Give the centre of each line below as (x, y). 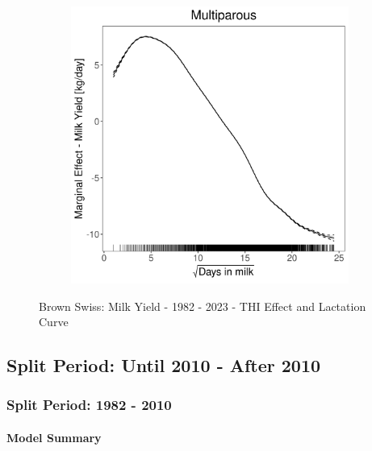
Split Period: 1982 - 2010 (89, 405)
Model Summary (54, 437)
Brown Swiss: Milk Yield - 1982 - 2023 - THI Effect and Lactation (203, 306)
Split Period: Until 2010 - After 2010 (164, 365)
